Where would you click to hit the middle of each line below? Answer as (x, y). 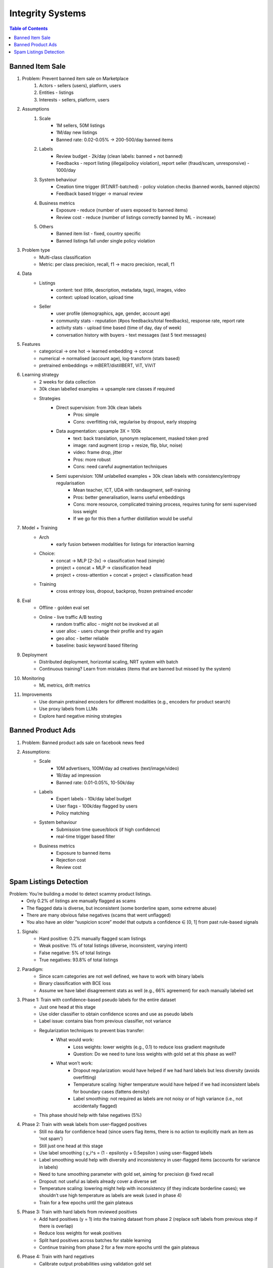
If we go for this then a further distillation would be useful (133, 518)
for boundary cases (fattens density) (111, 1091)
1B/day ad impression (79, 776)
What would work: (75, 1040)
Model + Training (40, 528)
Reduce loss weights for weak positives (80, 1233)
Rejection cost (71, 860)
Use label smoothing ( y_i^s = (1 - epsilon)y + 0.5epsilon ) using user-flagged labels (126, 1153)
